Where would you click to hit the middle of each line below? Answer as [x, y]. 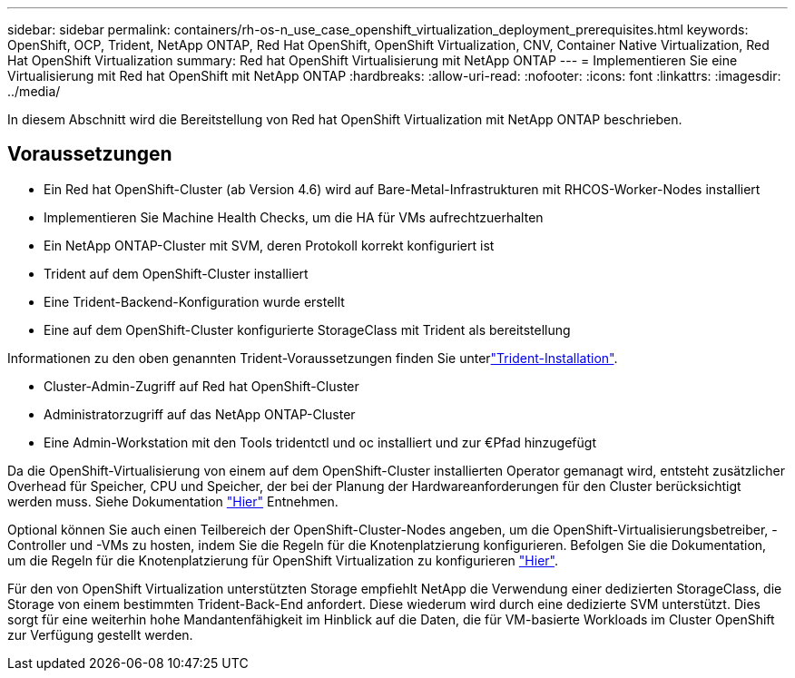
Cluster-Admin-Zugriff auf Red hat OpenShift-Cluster [201, 386]
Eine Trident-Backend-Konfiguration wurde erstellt [194, 301]
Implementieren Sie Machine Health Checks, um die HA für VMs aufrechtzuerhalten [294, 217]
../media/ [34, 91]
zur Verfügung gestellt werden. [100, 634]
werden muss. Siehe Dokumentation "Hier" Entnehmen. [173, 501]
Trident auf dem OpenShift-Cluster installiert [176, 273]
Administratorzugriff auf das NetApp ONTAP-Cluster [200, 414]
